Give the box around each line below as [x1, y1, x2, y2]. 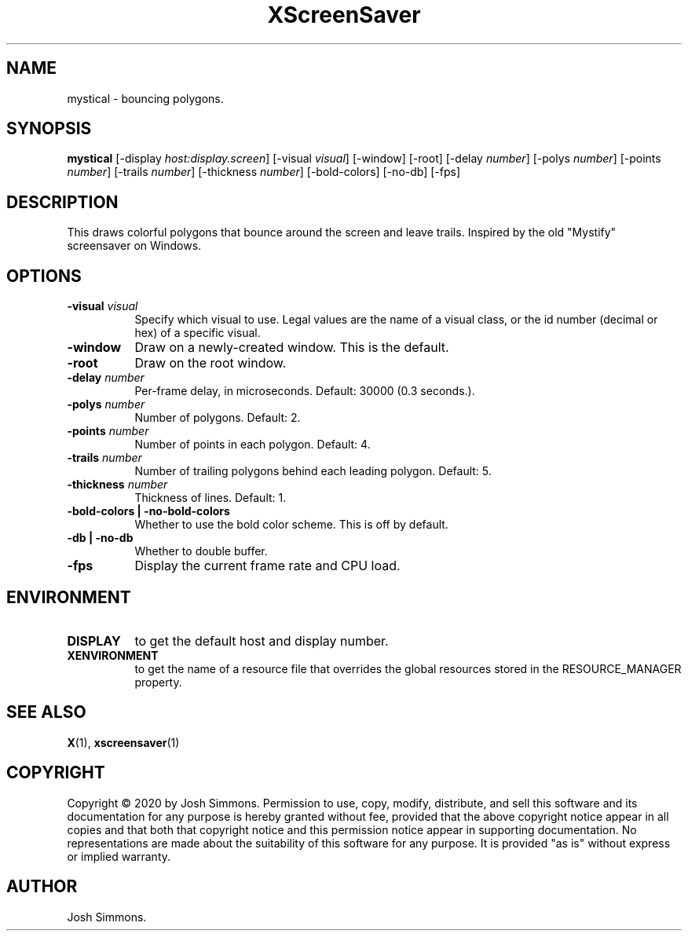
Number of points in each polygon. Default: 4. [134, 437, 371, 452]
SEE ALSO [6, 702, 86, 723]
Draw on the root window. [134, 355, 287, 372]
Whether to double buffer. [134, 544, 268, 558]
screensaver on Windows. [67, 239, 202, 253]
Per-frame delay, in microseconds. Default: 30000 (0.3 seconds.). [134, 384, 475, 398]
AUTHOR [6, 877, 78, 897]
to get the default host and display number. [134, 632, 389, 649]
